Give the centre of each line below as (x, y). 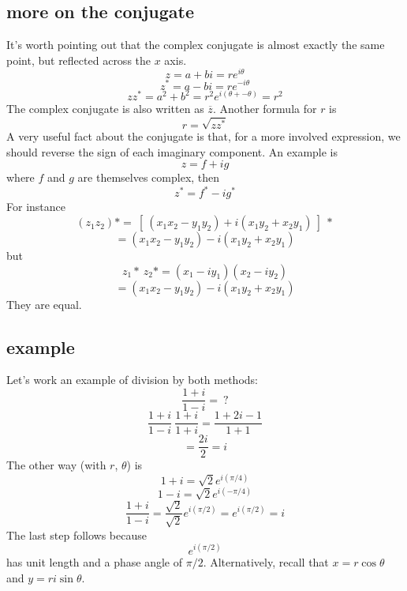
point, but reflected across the (79, 60)
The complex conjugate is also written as (105, 109)
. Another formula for (265, 109)
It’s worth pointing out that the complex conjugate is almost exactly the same (196, 45)
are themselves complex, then (149, 177)
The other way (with (56, 465)
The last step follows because (77, 535)
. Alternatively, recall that (266, 561)
